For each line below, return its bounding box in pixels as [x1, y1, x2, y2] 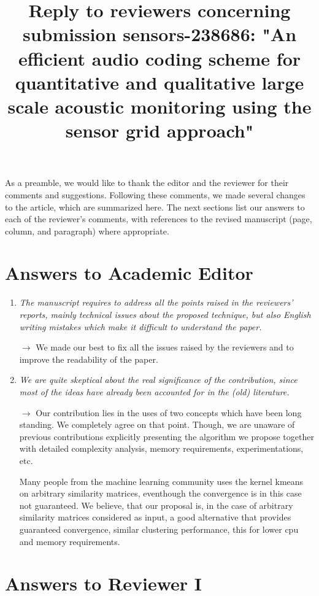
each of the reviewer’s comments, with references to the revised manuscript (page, [5, 212, 312, 225]
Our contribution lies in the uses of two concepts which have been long [36, 406, 302, 419]
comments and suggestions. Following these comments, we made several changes [5, 188, 306, 201]
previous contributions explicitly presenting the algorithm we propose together [19, 430, 314, 443]
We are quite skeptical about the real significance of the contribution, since [19, 373, 298, 386]
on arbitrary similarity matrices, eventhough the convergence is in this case [19, 487, 302, 500]
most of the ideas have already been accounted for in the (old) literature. [19, 385, 290, 398]
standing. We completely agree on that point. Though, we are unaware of [19, 418, 295, 431]
